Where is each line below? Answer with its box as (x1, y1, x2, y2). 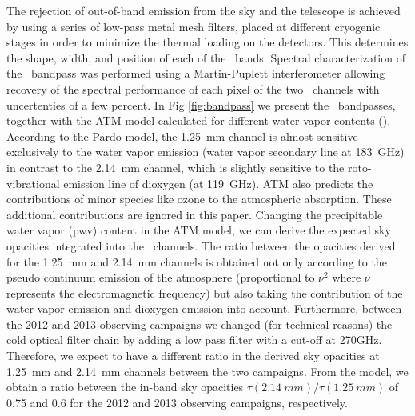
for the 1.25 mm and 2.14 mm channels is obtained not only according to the (6, 253, 387, 270)
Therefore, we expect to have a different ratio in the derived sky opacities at (6, 347, 380, 364)
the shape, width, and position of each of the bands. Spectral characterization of (6, 49, 405, 66)
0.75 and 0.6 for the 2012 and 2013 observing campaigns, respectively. (6, 394, 348, 410)
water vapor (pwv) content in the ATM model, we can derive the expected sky (6, 222, 391, 238)
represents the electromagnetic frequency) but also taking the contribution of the (6, 284, 403, 301)
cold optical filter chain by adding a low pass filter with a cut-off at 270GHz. (6, 331, 382, 348)
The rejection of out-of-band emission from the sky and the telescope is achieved (6, 2, 401, 18)
